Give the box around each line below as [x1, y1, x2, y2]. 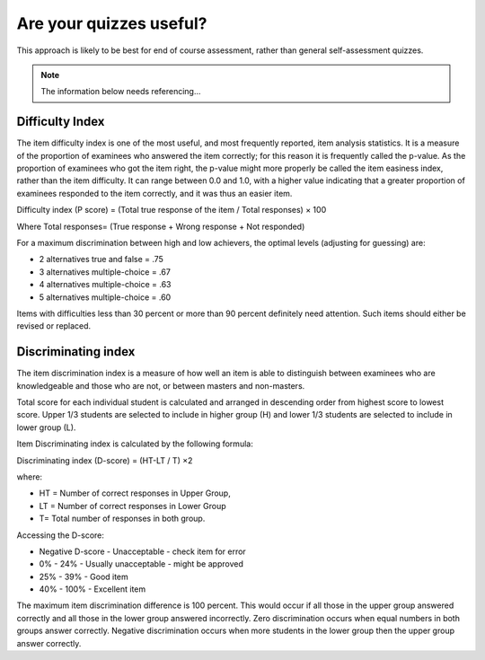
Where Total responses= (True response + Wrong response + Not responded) [16, 221, 305, 232]
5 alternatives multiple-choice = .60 [39, 292, 172, 303]
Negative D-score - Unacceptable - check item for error [39, 546, 246, 557]
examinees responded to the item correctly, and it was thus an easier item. [16, 188, 293, 198]
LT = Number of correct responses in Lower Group [39, 500, 226, 511]
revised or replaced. [16, 321, 92, 331]
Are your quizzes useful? [16, 13, 207, 33]
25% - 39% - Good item [39, 571, 129, 582]
